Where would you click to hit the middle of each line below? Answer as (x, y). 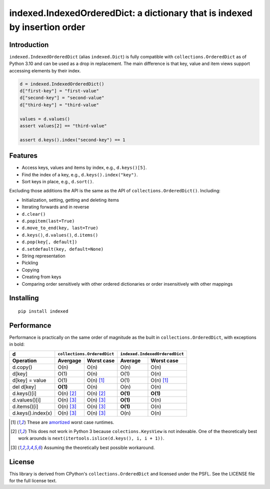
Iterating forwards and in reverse (55, 207)
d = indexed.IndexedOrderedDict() (62, 84)
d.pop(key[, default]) (49, 242)
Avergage (69, 361)
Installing (24, 298)
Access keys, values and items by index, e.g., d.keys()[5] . (84, 168)
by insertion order (47, 27)
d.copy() (22, 367)
